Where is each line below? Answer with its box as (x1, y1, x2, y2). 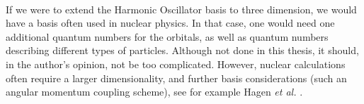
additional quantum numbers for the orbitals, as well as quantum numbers (6, 29, 329, 44)
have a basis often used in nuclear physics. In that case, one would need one (6, 15, 335, 30)
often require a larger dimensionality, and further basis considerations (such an (6, 70, 347, 85)
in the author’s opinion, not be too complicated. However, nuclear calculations (6, 56, 346, 71)
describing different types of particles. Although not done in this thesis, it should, (6, 43, 359, 58)
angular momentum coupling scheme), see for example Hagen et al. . (6, 84, 303, 99)
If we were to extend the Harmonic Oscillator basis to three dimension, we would (6, 1, 357, 16)
